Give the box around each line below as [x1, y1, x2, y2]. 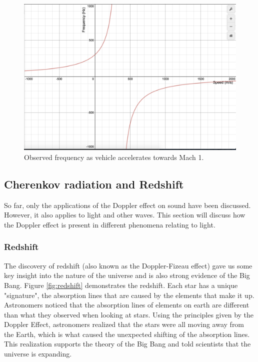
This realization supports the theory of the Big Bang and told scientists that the [4, 338, 251, 349]
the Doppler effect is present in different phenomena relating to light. [4, 219, 215, 229]
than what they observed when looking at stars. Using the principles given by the [4, 309, 254, 319]
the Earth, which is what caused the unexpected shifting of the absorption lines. [4, 328, 250, 339]
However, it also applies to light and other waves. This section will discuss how [4, 209, 245, 220]
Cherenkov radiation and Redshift [4, 176, 184, 191]
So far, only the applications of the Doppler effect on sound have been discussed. [4, 199, 251, 210]
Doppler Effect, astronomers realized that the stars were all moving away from [4, 319, 244, 329]
